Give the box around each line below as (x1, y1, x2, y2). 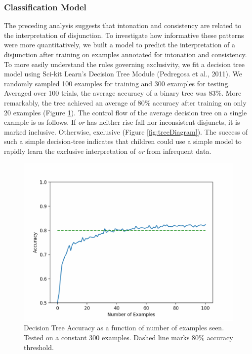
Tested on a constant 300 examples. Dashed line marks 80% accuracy (24, 332, 233, 343)
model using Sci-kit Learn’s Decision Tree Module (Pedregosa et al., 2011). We (4, 69, 243, 79)
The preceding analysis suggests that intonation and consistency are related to (4, 20, 242, 31)
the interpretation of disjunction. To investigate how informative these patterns (4, 30, 244, 40)
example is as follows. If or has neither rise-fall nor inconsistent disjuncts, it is (4, 117, 240, 127)
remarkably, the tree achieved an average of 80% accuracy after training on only (4, 97, 247, 107)
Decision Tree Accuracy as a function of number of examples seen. (24, 322, 224, 333)
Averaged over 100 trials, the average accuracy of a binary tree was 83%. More (4, 88, 242, 98)
